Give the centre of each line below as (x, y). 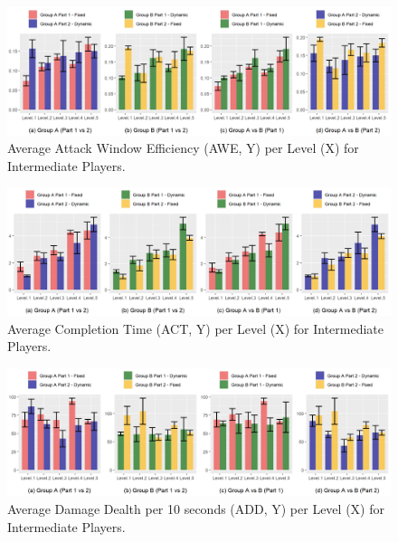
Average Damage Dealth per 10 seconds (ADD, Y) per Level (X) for (196, 508)
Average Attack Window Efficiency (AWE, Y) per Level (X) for (183, 148)
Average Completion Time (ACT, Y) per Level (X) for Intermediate (196, 328)
